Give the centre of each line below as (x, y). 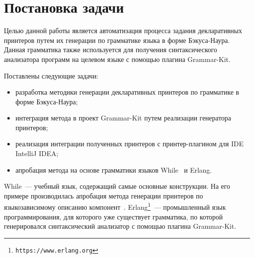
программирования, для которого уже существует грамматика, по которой (114, 216)
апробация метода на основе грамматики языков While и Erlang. (114, 169)
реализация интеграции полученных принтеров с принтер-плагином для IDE (129, 144)
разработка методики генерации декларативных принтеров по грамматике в (127, 92)
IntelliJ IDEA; (37, 153)
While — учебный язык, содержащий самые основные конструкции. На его (117, 186)
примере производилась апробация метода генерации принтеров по (104, 195)
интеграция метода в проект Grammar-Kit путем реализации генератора (123, 118)
